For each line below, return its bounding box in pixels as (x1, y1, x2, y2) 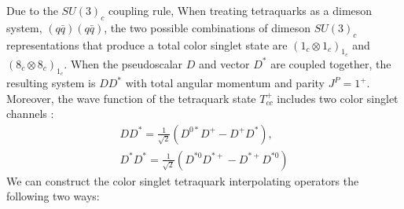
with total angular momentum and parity (125, 75, 325, 90)
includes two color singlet (277, 90, 398, 106)
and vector (198, 55, 250, 71)
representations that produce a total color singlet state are (6, 36, 288, 53)
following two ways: (6, 188, 100, 204)
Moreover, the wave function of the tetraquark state (6, 90, 256, 106)
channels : (6, 105, 54, 122)
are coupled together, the (270, 55, 391, 71)
